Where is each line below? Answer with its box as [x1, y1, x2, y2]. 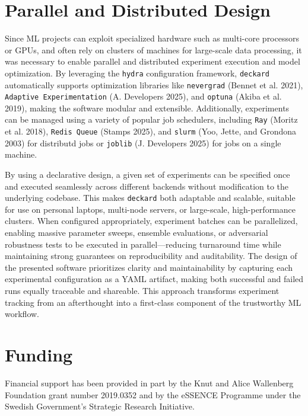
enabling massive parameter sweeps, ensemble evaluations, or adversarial [5, 226, 268, 239]
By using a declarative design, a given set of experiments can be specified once [5, 168, 290, 181]
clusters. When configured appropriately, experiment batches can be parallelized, [5, 215, 298, 227]
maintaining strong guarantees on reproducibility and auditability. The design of [5, 249, 297, 262]
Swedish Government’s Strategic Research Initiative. [5, 400, 195, 412]
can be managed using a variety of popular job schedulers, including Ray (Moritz [5, 113, 298, 126]
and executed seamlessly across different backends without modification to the [5, 180, 289, 192]
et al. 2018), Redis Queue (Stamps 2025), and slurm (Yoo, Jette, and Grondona [5, 125, 297, 137]
